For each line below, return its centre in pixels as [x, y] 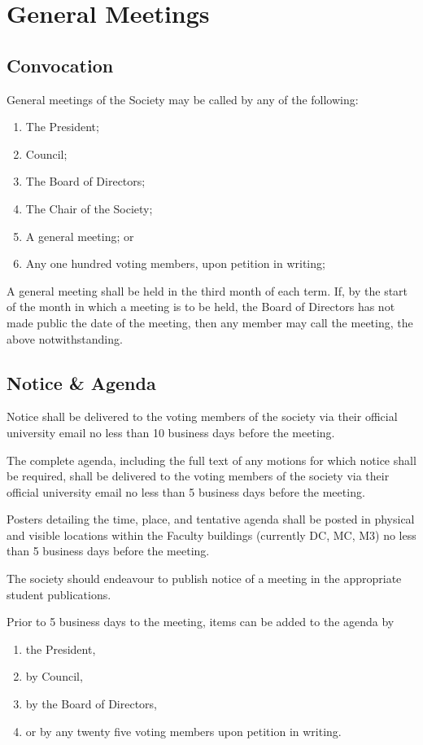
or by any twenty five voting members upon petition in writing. [183, 731]
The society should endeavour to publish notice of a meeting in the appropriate [204, 578]
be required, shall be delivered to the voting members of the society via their [198, 476]
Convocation [60, 65]
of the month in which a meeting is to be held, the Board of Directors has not [201, 307]
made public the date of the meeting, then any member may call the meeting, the [210, 322]
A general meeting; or [80, 236]
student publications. [59, 594]
